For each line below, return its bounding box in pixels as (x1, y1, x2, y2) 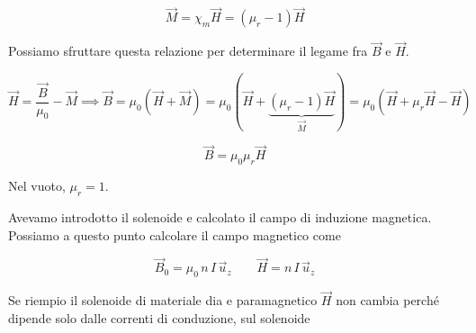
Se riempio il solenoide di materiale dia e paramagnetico (8, 291, 318, 310)
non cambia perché (336, 291, 439, 310)
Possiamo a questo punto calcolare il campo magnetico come (8, 225, 341, 244)
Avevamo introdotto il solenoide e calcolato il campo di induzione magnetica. (8, 207, 432, 226)
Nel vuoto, (8, 176, 66, 195)
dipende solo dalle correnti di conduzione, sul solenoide (8, 308, 310, 327)
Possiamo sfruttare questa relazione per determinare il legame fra (8, 41, 368, 60)
